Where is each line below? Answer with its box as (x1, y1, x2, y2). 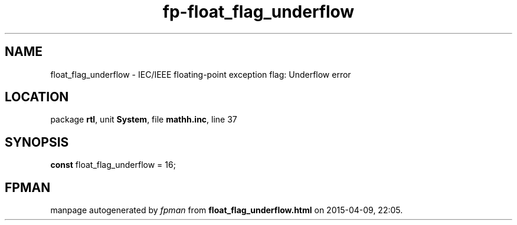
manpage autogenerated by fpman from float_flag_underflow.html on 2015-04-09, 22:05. (50, 205, 403, 216)
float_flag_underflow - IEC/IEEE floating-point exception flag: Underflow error (50, 69, 351, 80)
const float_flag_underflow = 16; (50, 160, 176, 170)
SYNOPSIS (5, 134, 69, 150)
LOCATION (5, 90, 69, 105)
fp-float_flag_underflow (162, 2, 355, 22)
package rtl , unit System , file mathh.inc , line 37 (50, 114, 237, 125)
